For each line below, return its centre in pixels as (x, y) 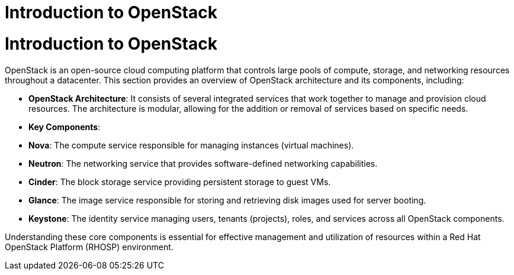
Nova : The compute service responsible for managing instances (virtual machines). (191, 145)
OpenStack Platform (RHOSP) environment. (89, 247)
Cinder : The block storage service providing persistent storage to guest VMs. (180, 182)
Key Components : (65, 127)
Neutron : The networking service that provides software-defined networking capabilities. (203, 163)
